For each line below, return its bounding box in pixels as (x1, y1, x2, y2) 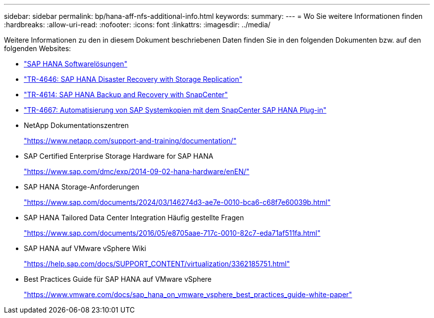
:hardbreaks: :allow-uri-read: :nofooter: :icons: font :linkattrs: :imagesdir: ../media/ (4, 20, 271, 29)
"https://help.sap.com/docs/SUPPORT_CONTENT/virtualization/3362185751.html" (24, 259, 290, 268)
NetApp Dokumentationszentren (24, 121, 129, 129)
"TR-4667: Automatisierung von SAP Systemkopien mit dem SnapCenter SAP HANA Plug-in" (24, 106, 326, 114)
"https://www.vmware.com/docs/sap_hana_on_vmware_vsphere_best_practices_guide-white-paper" (24, 290, 352, 299)
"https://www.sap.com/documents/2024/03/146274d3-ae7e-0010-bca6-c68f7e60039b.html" (24, 198, 331, 206)
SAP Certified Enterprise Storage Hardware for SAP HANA (24, 152, 214, 160)
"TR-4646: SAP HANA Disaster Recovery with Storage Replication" (24, 75, 242, 83)
